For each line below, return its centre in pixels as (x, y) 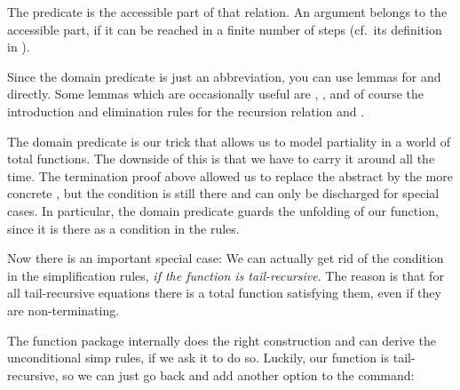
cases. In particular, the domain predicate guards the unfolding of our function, (223, 210)
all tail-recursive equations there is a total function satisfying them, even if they (224, 293)
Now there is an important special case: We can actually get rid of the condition (226, 258)
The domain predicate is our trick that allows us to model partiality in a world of (229, 141)
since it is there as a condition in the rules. (123, 228)
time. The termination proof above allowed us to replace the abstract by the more (230, 175)
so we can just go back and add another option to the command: (238, 374)
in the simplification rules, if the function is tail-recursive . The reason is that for (226, 275)
